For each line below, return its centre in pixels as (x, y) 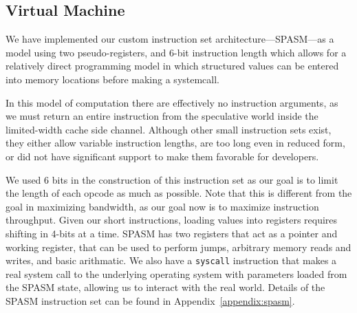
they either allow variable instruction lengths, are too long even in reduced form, (175, 143)
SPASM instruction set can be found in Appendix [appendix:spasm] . (150, 300)
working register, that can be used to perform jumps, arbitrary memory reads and (178, 247)
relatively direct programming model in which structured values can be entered (172, 66)
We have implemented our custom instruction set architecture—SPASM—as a (170, 39)
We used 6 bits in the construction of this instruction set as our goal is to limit (172, 179)
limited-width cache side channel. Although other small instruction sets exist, (169, 129)
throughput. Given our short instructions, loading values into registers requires (172, 220)
